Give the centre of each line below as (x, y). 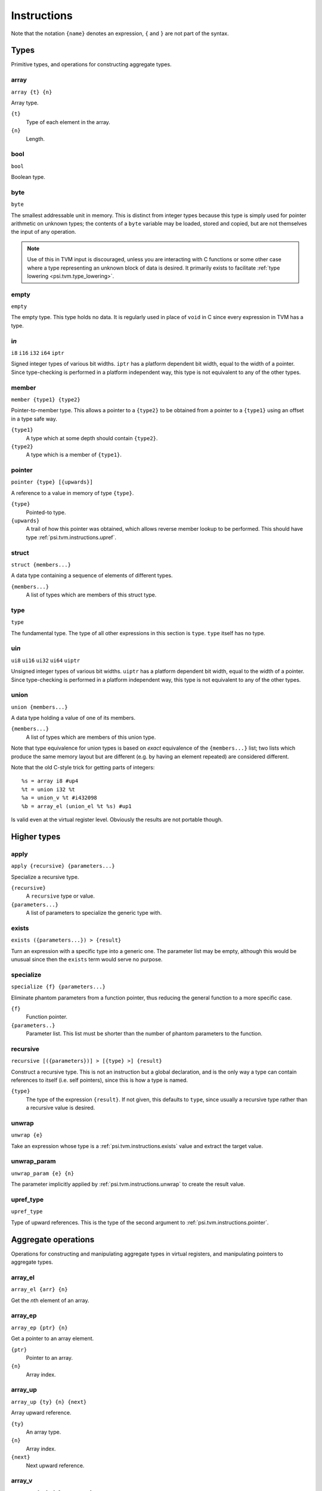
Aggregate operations (53, 1240)
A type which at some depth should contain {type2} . (92, 438)
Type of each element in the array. (68, 122)
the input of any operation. (44, 232)
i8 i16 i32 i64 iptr (38, 353)
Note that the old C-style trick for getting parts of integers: (83, 768)
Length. (35, 139)
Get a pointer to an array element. (52, 1338)
